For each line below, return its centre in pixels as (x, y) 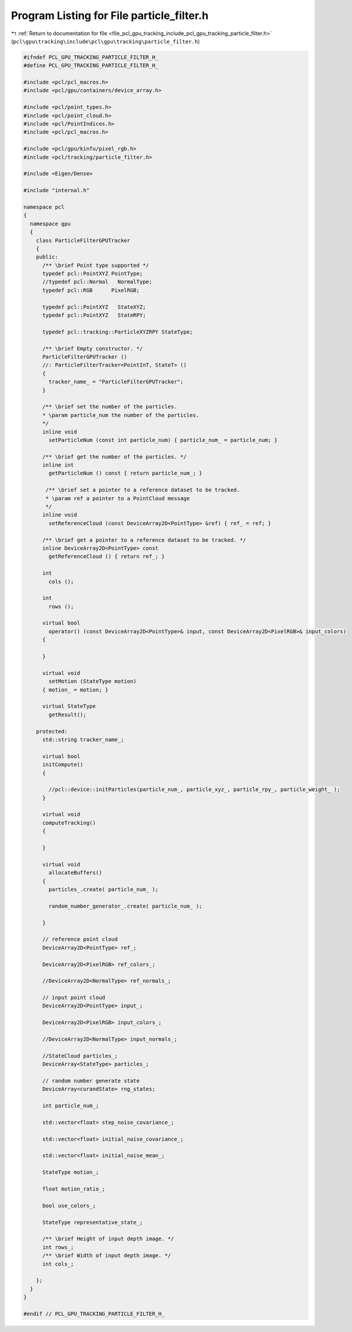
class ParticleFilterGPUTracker (83, 240)
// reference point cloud (80, 939)
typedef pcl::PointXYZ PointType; (92, 274)
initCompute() (63, 765)
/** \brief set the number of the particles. (110, 407)
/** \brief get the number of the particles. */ (114, 457)
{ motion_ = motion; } (76, 689)
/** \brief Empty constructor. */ (92, 348)
